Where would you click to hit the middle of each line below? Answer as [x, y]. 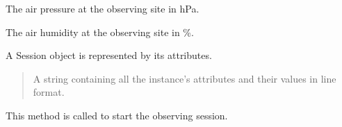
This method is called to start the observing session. [117, 115]
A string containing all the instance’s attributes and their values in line [185, 78]
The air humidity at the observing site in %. [100, 32]
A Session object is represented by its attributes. [109, 55]
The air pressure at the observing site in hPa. [103, 8]
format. [49, 92]
